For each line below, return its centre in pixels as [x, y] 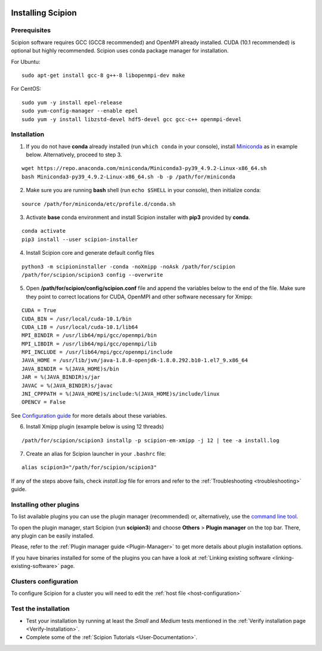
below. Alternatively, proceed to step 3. [74, 155]
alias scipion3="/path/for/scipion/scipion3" [89, 468]
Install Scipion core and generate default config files [90, 253]
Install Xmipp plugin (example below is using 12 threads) [95, 427]
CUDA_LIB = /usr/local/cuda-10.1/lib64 [80, 327]
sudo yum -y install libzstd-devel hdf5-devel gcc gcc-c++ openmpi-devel [132, 119]
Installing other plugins [45, 504]
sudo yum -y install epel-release [72, 102]
